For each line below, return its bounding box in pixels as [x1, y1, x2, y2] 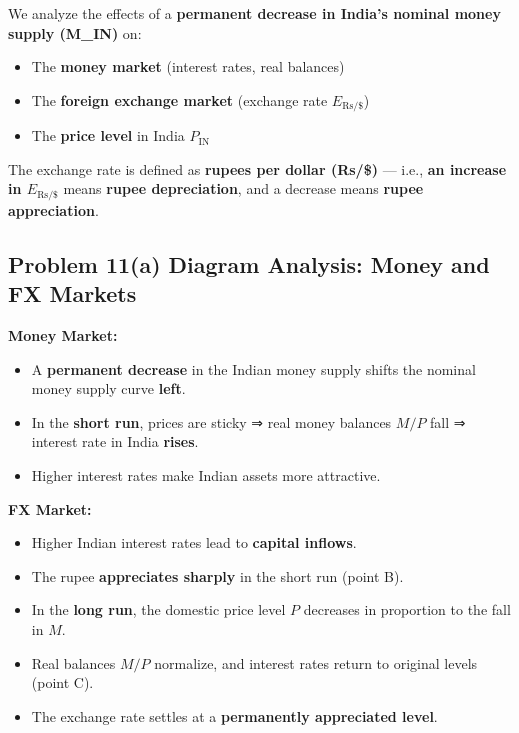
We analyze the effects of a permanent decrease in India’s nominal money [8, 3, 501, 23]
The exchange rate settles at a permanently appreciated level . [31, 705, 438, 726]
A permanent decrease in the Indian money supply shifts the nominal [31, 358, 476, 379]
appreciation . [8, 199, 99, 220]
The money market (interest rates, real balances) [31, 56, 345, 77]
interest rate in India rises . [31, 431, 199, 452]
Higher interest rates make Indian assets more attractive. [31, 465, 381, 486]
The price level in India [31, 125, 185, 146]
